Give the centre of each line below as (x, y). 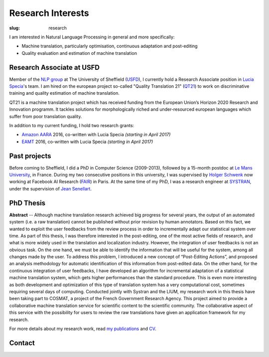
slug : (14, 28)
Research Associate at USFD (54, 67)
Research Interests (49, 13)
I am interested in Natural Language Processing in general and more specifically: (92, 37)
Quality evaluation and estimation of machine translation (79, 53)
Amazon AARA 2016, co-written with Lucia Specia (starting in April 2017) (96, 135)
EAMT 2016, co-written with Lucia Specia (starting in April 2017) (87, 142)
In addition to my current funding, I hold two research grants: (72, 125)
